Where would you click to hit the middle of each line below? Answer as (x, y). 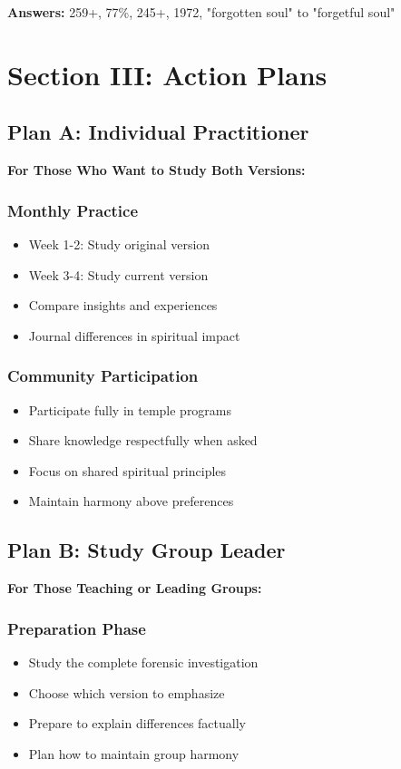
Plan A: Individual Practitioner (158, 132)
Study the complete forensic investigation (143, 662)
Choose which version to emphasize (127, 692)
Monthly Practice (73, 210)
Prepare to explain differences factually (137, 723)
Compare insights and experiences (123, 305)
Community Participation (103, 376)
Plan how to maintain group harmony (134, 753)
